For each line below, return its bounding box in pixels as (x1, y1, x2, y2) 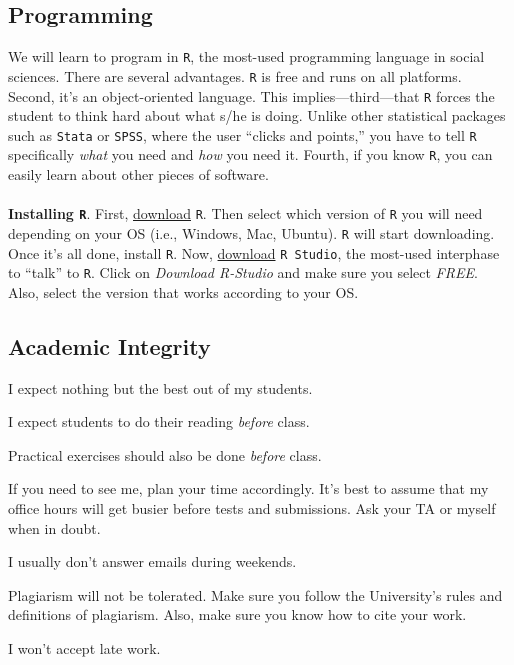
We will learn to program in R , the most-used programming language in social (8, 46, 485, 67)
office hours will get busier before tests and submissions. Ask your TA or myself (8, 498, 496, 519)
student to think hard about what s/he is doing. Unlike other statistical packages (8, 105, 506, 126)
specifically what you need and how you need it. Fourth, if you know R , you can (8, 144, 493, 165)
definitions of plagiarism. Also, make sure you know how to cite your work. (8, 604, 467, 625)
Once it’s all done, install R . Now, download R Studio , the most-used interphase (8, 242, 500, 263)
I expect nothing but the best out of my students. (8, 377, 313, 398)
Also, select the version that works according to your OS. (8, 281, 359, 302)
